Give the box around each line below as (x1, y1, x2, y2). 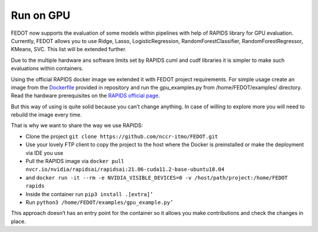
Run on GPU (11, 9, 71, 22)
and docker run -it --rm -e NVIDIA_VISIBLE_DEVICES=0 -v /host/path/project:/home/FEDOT (25, 174, 288, 181)
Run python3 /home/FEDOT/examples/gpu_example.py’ (25, 198, 174, 206)
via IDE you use (25, 149, 64, 156)
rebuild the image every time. (11, 111, 82, 118)
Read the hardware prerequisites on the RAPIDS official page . (11, 92, 160, 100)
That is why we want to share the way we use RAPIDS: (11, 122, 144, 129)
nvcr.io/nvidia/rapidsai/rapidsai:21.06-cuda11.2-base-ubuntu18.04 (25, 166, 225, 173)
